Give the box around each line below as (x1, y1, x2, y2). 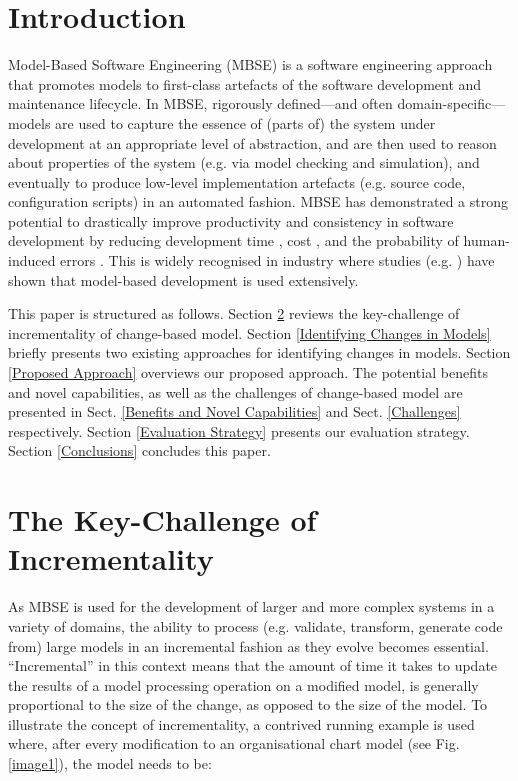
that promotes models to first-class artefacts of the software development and (8, 73, 482, 94)
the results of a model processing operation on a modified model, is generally (8, 674, 479, 695)
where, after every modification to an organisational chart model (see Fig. (8, 733, 460, 754)
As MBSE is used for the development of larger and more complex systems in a (8, 596, 495, 617)
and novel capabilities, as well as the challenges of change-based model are (8, 381, 463, 402)
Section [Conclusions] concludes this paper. (8, 440, 271, 461)
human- (463, 230, 510, 251)
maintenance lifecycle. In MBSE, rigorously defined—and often (8, 93, 393, 114)
